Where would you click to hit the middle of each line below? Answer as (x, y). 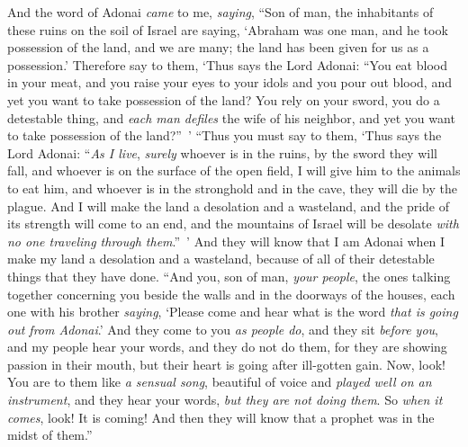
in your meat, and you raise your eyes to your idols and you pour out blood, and (229, 82)
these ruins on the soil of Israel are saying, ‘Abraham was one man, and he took (228, 29)
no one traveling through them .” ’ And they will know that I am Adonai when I (226, 241)
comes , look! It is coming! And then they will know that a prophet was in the (221, 417)
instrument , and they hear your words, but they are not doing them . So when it (225, 400)
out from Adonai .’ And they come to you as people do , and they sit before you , (223, 329)
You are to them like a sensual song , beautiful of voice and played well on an (220, 382)
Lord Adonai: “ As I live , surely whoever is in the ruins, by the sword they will (222, 152)
